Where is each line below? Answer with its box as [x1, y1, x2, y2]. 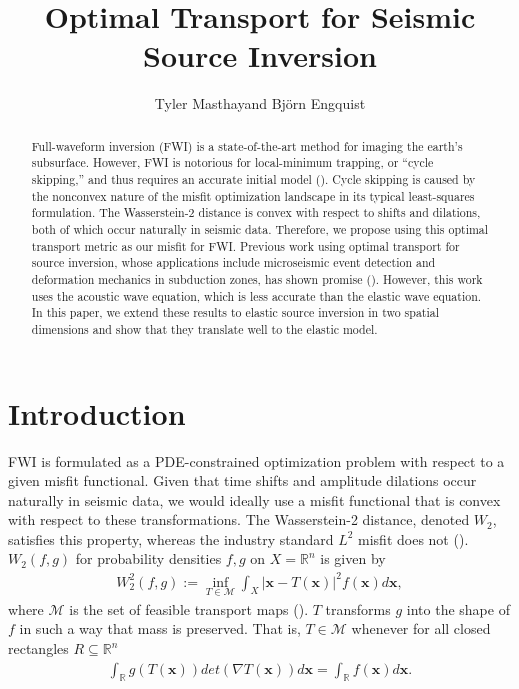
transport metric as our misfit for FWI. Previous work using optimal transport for [31, 237, 460, 254]
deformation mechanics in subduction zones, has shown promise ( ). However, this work [31, 270, 483, 287]
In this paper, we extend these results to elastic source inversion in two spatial [31, 304, 440, 321]
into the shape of [406, 598, 510, 619]
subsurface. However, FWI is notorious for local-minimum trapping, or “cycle [31, 154, 434, 171]
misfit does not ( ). [358, 528, 469, 549]
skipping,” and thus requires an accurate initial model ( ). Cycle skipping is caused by [31, 171, 476, 188]
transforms [325, 598, 391, 619]
